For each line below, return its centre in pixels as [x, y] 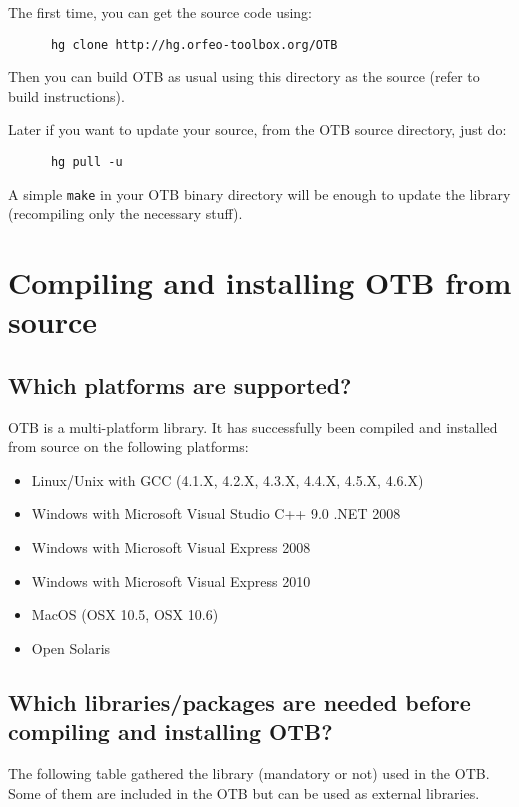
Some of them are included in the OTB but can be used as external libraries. [244, 792]
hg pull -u [86, 162]
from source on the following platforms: [128, 446]
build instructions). [66, 95]
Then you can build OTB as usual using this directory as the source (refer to [244, 76]
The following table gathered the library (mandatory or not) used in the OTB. [249, 773]
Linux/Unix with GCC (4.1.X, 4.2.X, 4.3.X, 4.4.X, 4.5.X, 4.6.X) [227, 479]
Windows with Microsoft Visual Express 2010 [171, 580]
